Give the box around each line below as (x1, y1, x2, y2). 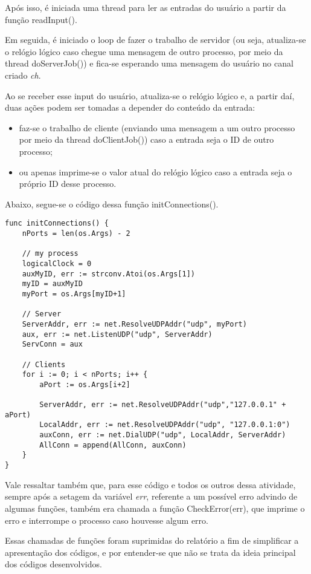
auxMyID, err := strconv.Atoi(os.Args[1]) (22, 269, 195, 278)
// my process (22, 249, 79, 258)
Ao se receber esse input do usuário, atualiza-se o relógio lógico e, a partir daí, (5, 89, 295, 102)
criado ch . (5, 68, 41, 81)
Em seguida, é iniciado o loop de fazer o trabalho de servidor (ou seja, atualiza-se (5, 33, 306, 46)
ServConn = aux (22, 340, 83, 349)
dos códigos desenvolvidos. (5, 558, 102, 570)
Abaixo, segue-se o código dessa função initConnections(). (5, 197, 219, 210)
